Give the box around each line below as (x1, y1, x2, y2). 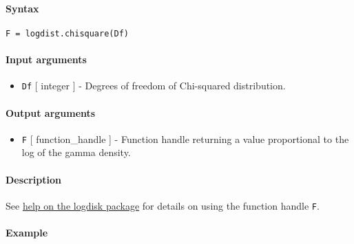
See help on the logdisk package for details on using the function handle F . (6, 198, 320, 212)
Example (6, 225, 48, 239)
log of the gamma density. (21, 145, 131, 159)
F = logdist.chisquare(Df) (6, 28, 129, 38)
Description (6, 172, 62, 186)
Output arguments (6, 105, 96, 120)
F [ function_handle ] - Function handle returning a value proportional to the (21, 131, 349, 146)
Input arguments (6, 52, 87, 67)
